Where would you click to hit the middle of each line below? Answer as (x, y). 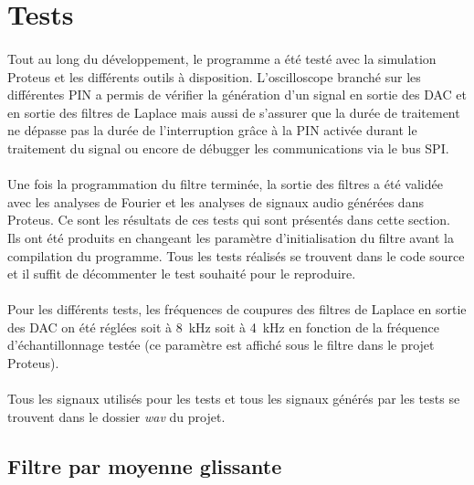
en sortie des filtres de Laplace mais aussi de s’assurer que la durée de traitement (234, 112)
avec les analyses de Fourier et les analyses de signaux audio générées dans (216, 201)
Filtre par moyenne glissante (145, 465)
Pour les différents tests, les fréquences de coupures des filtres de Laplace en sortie (237, 309)
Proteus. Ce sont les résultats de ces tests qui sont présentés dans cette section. (229, 220)
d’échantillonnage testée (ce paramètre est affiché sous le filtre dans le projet (221, 345)
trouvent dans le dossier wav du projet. (116, 416)
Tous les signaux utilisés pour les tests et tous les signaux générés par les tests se (234, 399)
